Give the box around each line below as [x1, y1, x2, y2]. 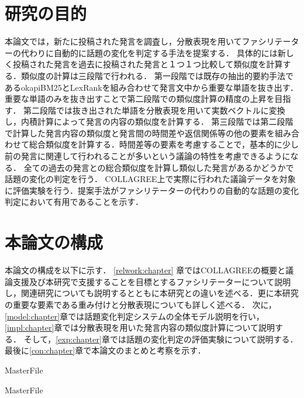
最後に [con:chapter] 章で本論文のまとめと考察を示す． [5, 344, 206, 356]
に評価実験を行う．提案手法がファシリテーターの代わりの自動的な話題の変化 [5, 184, 299, 196]
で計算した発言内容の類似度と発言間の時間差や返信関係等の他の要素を [5, 126, 275, 139]
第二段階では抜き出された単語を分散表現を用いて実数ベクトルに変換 [23, 104, 285, 116]
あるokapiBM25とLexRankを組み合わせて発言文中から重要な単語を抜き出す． [5, 81, 299, 93]
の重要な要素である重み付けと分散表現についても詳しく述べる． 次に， [5, 298, 277, 310]
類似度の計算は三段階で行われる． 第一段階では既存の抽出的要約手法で [20, 69, 293, 81]
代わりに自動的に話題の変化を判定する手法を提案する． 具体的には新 [20, 46, 286, 59]
